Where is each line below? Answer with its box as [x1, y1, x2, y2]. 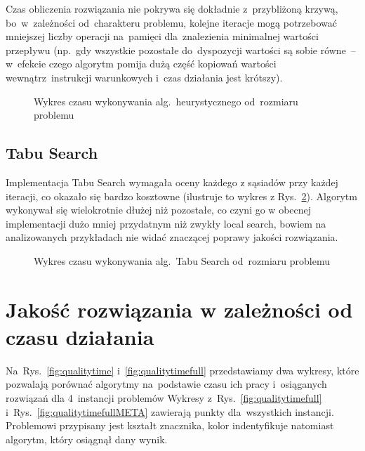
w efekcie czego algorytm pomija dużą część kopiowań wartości [6, 56, 277, 71]
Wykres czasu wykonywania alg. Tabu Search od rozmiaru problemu [34, 253, 330, 268]
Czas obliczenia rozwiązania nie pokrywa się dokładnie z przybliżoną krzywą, [6, 1, 338, 15]
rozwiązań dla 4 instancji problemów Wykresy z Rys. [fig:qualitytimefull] [6, 391, 322, 405]
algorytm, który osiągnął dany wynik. [6, 431, 168, 446]
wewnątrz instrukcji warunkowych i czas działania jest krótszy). [6, 70, 283, 84]
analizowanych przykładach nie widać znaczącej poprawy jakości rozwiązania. [6, 230, 338, 244]
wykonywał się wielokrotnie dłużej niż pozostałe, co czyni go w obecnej [6, 202, 312, 217]
